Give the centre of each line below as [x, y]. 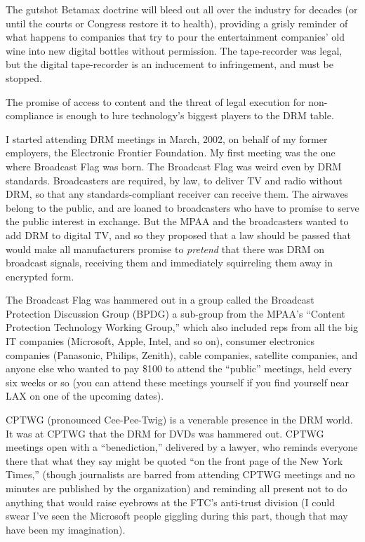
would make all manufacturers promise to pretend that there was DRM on [165, 249]
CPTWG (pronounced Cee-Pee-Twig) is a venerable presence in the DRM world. [179, 420]
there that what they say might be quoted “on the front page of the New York [174, 460]
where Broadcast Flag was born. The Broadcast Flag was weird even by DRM [174, 166]
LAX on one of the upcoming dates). [85, 396]
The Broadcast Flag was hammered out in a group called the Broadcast [160, 300]
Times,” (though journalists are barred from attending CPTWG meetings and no [180, 474]
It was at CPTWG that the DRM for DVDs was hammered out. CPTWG [165, 433]
